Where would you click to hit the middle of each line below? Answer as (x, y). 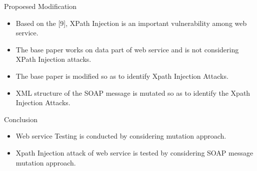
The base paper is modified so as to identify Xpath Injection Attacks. (122, 76)
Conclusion (21, 119)
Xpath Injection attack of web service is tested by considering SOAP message (134, 152)
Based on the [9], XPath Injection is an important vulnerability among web (131, 23)
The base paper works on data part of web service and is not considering (127, 49)
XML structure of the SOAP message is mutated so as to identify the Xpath (133, 92)
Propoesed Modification (40, 6)
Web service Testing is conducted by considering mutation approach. (121, 136)
